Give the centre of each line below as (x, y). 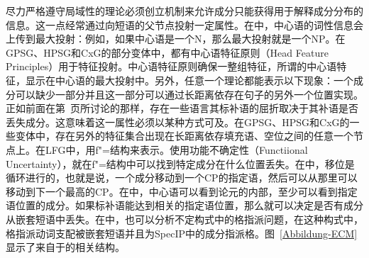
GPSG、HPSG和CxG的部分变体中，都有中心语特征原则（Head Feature (167, 52)
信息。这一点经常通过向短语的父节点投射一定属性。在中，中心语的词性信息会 (184, 24)
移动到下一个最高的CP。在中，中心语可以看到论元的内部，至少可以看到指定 (182, 191)
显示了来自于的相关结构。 (65, 247)
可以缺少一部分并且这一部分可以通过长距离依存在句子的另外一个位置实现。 (189, 94)
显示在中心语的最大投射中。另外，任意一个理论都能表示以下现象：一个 (189, 80)
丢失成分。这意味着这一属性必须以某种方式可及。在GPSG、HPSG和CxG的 (178, 122)
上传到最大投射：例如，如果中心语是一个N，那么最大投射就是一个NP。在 (176, 39)
